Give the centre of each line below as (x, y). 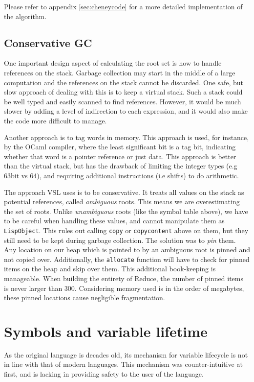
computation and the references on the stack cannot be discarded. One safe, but (124, 82)
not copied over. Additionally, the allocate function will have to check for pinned (127, 259)
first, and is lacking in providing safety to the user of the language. (104, 374)
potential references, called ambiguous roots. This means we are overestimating (122, 202)
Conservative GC (48, 42)
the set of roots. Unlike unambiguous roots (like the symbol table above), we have (126, 211)
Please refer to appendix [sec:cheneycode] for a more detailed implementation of (123, 6)
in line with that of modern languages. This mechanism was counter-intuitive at (123, 364)
